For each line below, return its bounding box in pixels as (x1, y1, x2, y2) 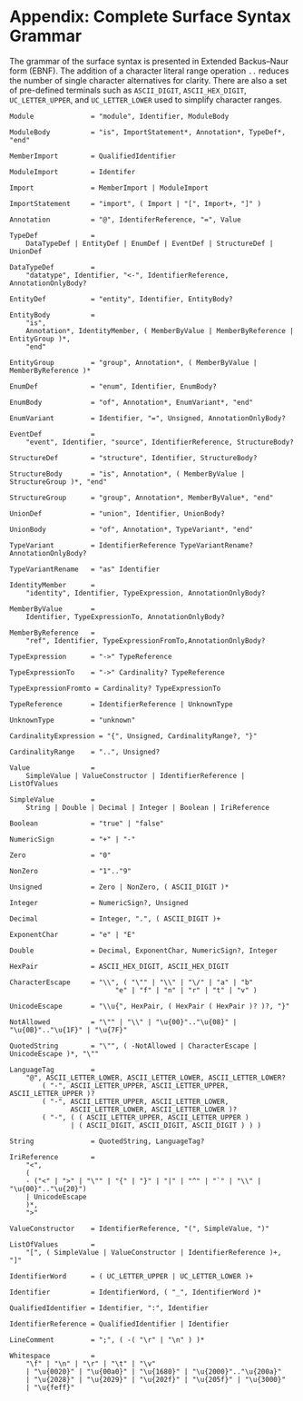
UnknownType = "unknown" (9, 715, 136, 725)
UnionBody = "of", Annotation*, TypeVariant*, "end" (9, 525, 254, 534)
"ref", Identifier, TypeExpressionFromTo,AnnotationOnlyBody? (25, 636, 266, 646)
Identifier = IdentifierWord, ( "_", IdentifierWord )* (9, 1288, 261, 1297)
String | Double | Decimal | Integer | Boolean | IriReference (25, 803, 270, 812)
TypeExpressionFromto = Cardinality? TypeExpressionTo (9, 684, 221, 693)
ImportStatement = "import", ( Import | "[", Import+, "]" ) (9, 199, 261, 208)
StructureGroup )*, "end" (9, 477, 107, 487)
